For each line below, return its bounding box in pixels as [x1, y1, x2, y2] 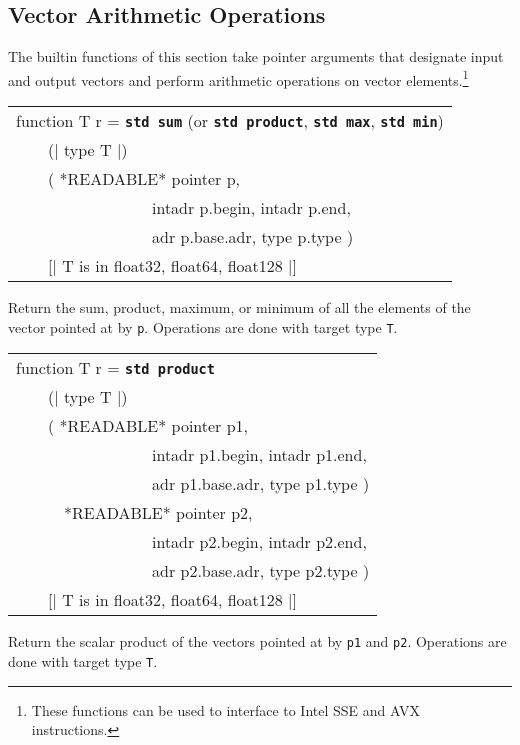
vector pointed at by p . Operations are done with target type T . [8, 316, 398, 337]
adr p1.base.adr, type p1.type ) [152, 472, 370, 496]
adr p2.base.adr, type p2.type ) [152, 559, 370, 583]
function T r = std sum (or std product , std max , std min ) [16, 109, 444, 133]
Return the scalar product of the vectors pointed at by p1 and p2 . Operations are [8, 631, 507, 652]
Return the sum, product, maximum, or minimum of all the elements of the [8, 297, 471, 318]
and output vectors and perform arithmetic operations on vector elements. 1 [8, 66, 469, 90]
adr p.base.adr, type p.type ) [152, 225, 354, 249]
